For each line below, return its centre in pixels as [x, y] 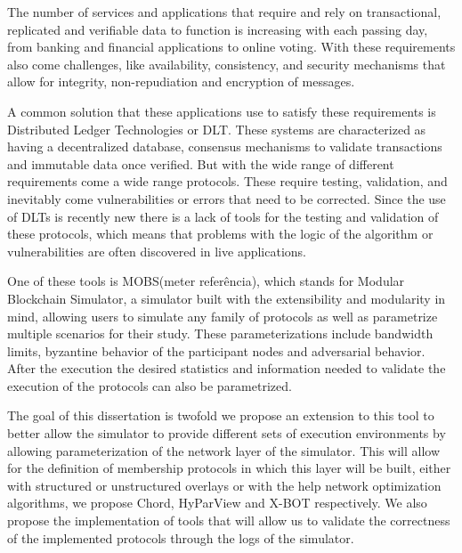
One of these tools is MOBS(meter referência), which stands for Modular [206, 281]
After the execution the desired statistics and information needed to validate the [227, 368]
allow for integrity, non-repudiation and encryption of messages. [181, 81]
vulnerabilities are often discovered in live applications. [157, 251]
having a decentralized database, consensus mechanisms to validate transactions [225, 146]
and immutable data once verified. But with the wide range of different [201, 163]
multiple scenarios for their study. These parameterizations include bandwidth [220, 333]
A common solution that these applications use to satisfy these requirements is [222, 111]
